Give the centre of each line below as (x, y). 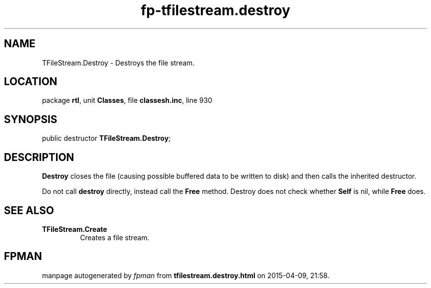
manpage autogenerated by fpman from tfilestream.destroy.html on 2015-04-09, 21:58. (186, 275)
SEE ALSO (29, 210)
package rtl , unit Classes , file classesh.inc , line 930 (127, 100)
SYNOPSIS (31, 119)
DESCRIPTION (39, 157)
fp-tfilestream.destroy (215, 10)
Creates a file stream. (115, 237)
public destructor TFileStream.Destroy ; (106, 138)
